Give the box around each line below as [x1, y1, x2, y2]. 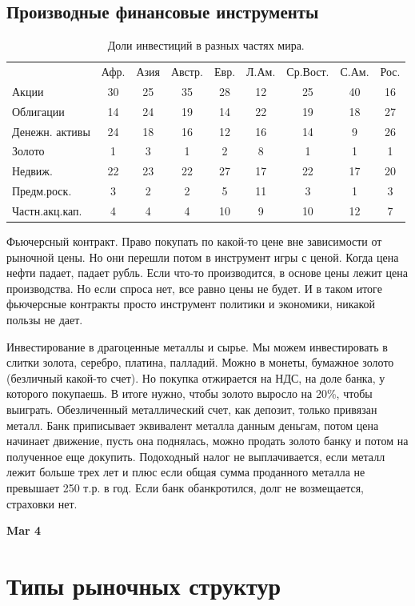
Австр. [170, 63, 203, 80]
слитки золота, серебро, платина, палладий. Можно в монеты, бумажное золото [6, 354, 394, 371]
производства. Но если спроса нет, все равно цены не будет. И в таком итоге [6, 279, 382, 296]
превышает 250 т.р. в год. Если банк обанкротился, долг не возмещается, [6, 479, 364, 496]
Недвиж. [12, 163, 53, 179]
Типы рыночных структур [6, 568, 281, 601]
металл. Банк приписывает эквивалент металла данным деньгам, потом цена [6, 416, 379, 433]
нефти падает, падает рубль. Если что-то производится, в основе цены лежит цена [6, 264, 408, 281]
